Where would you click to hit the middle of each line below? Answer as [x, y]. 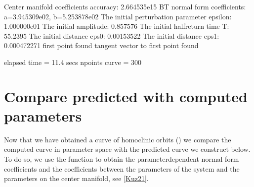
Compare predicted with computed [126, 96]
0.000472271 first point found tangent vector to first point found [101, 45]
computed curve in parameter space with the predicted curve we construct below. [127, 149]
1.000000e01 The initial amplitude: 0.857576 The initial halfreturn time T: [117, 26]
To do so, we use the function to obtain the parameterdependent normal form [122, 159]
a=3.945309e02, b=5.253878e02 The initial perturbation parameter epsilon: [118, 16]
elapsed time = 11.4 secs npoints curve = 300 [73, 62]
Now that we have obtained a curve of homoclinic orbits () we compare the [118, 139]
